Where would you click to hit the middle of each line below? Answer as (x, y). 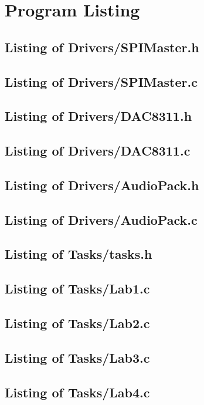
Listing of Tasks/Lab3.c (77, 357)
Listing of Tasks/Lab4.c (77, 392)
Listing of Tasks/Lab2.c (77, 323)
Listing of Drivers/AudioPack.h (102, 185)
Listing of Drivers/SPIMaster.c (101, 81)
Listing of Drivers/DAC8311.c (98, 151)
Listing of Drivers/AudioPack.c (101, 219)
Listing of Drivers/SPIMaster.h (102, 47)
